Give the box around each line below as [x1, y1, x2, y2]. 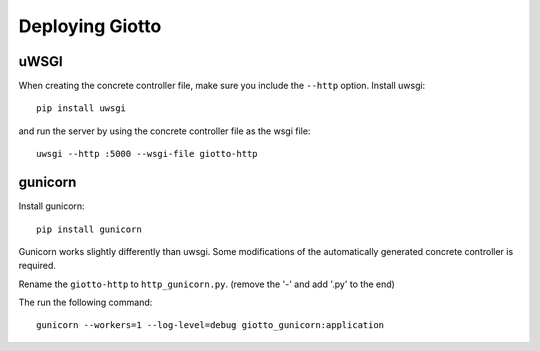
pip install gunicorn [36, 223, 142, 235]
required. [18, 260, 57, 272]
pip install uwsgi [36, 103, 127, 114]
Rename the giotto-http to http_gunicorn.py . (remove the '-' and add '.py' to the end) [18, 278, 395, 290]
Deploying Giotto [18, 15, 162, 37]
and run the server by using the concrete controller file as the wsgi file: [18, 125, 311, 137]
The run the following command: [18, 296, 153, 309]
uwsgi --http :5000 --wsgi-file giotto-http [36, 148, 259, 160]
